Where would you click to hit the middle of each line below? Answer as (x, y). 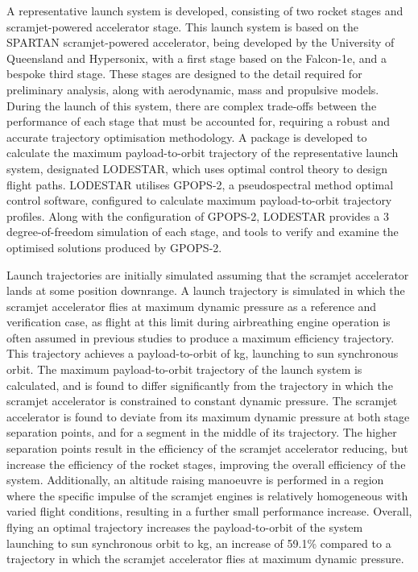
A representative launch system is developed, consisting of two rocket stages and (205, 10)
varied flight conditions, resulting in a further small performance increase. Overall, (209, 511)
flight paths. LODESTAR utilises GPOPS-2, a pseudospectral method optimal (200, 184)
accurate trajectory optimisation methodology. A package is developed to (187, 137)
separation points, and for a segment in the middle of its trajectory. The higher (202, 432)
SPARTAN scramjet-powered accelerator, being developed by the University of (201, 42)
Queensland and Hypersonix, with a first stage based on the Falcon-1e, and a (197, 58)
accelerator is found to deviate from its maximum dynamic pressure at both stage (208, 416)
